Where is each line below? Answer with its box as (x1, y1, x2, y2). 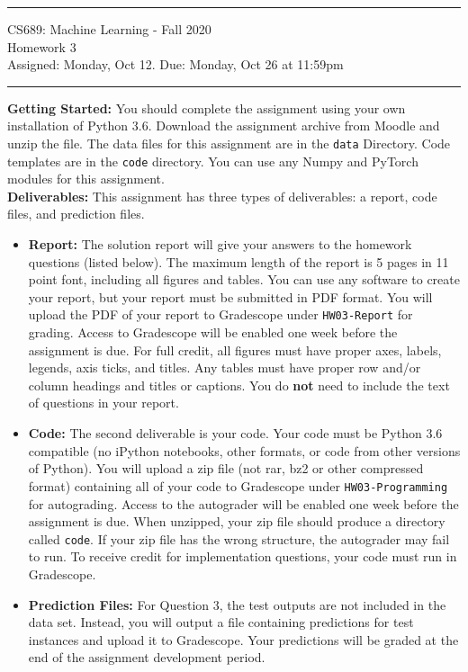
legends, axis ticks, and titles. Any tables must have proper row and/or (28, 358, 421, 377)
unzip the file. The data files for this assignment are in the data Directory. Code (7, 133, 451, 152)
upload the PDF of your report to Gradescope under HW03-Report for (28, 305, 413, 324)
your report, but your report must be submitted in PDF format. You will (28, 287, 433, 306)
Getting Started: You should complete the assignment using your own (7, 98, 406, 117)
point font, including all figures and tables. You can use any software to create (28, 270, 460, 289)
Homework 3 (7, 37, 76, 56)
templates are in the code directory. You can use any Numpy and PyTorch (7, 151, 418, 170)
